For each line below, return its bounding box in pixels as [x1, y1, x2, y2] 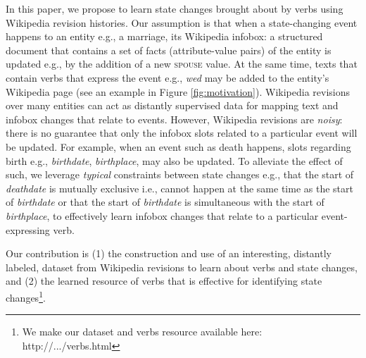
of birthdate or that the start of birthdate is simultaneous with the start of [6, 195, 324, 209]
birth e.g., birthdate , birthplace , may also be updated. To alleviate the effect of [6, 153, 343, 168]
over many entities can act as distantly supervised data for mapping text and [6, 98, 339, 113]
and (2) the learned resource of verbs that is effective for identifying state [6, 273, 322, 288]
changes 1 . [6, 288, 46, 304]
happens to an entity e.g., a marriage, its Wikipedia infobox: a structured [6, 29, 323, 44]
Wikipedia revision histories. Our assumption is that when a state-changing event [6, 15, 358, 30]
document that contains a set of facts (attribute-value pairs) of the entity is [6, 42, 332, 57]
